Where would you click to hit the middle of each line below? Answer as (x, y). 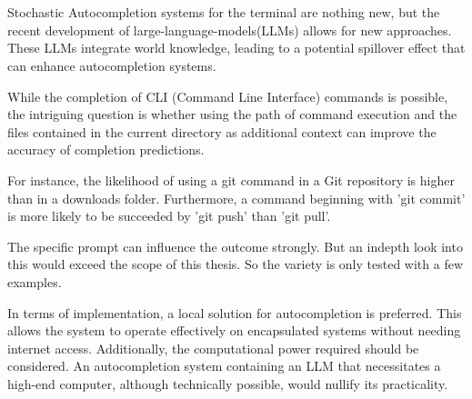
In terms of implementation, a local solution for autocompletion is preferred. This (235, 312)
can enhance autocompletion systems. (112, 65)
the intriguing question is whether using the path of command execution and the (232, 114)
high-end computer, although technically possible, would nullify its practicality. (228, 383)
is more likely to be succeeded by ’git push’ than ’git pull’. (169, 216)
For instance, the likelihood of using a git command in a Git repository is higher (231, 180)
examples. (35, 281)
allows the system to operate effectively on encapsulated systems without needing (234, 330)
